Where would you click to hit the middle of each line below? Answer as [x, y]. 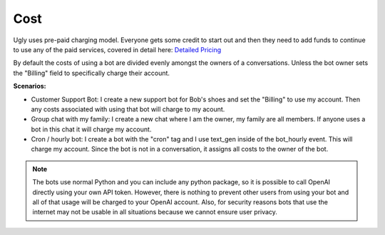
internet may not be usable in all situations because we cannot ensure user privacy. [155, 212]
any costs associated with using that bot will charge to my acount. [128, 109]
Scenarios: [30, 86]
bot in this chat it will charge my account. [91, 129]
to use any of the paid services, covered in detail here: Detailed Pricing [117, 49]
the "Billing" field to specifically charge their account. [92, 73]
